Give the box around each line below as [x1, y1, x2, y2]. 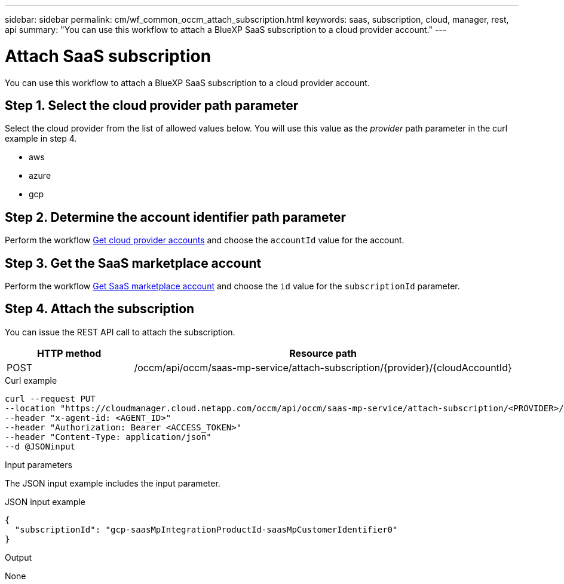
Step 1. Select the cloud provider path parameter [5, 97, 299, 113]
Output [5, 552, 32, 562]
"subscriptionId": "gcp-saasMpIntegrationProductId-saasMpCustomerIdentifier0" [14, 524, 398, 534]
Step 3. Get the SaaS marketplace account [5, 255, 262, 271]
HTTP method [37, 347, 102, 359]
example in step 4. [5, 133, 77, 144]
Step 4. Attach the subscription [5, 301, 195, 317]
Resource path [289, 347, 357, 359]
